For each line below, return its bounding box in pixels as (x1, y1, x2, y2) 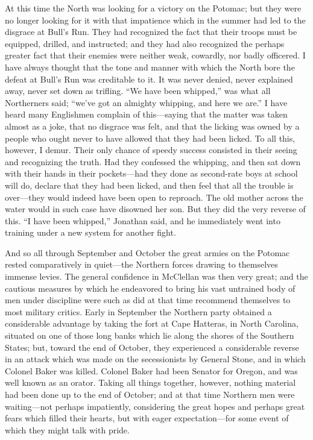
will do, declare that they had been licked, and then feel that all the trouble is (5, 178, 294, 191)
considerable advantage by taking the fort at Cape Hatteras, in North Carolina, (5, 317, 299, 330)
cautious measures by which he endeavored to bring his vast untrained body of (5, 281, 296, 294)
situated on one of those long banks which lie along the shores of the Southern (5, 329, 294, 342)
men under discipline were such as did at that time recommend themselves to (5, 294, 291, 306)
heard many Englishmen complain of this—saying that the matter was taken (5, 108, 288, 121)
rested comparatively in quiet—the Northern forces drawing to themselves (5, 258, 278, 271)
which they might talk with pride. (5, 423, 130, 436)
